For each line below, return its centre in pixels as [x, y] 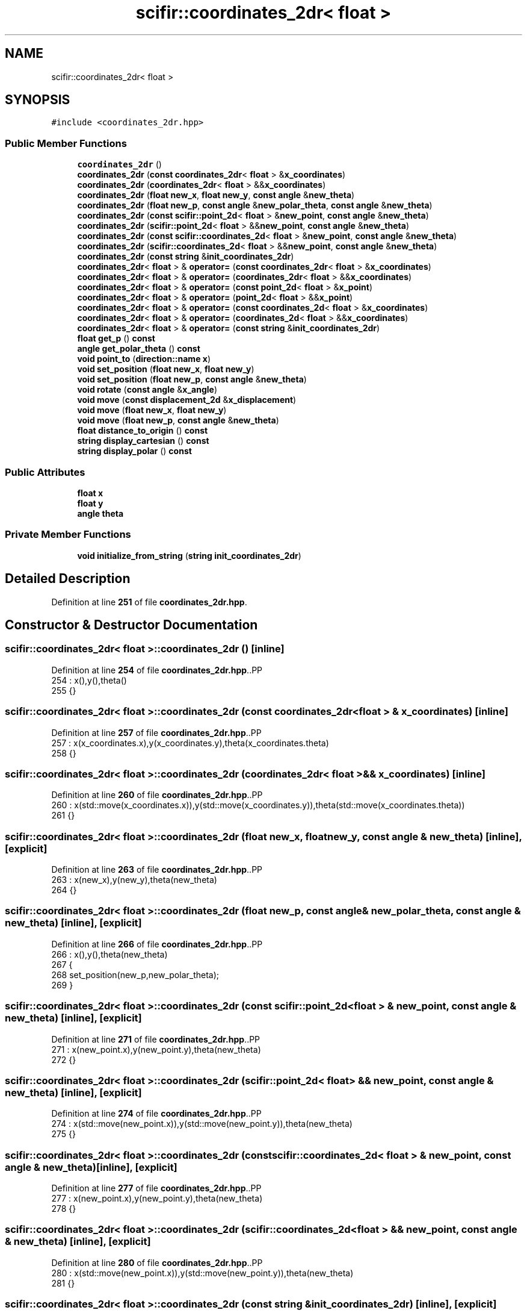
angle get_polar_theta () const [139, 349]
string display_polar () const [134, 451]
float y [90, 503]
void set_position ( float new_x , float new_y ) [166, 369]
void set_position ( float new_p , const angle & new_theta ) [192, 379]
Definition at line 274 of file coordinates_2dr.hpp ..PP [156, 1114]
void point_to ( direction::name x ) [144, 359]
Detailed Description [68, 579]
